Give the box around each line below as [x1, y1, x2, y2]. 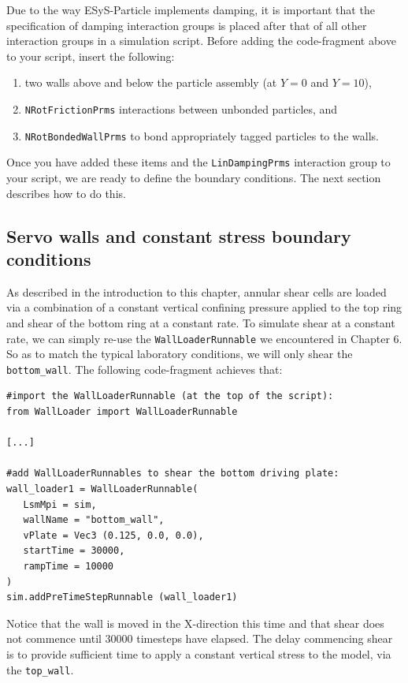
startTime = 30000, [23, 545, 125, 557]
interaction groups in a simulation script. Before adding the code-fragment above [6, 32, 396, 49]
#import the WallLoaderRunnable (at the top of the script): [6, 390, 334, 402]
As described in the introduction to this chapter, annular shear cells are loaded [6, 283, 387, 300]
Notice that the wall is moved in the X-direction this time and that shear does [6, 614, 384, 631]
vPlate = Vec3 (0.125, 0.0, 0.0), [23, 529, 204, 541]
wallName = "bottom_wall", [23, 514, 165, 526]
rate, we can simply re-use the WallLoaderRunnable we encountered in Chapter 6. [6, 330, 402, 346]
